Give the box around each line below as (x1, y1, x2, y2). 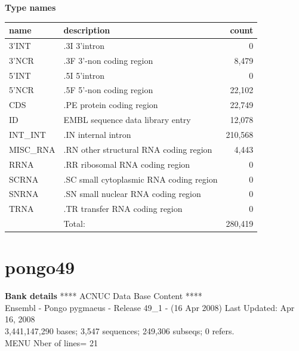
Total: (63, 217, 85, 230)
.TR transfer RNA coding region (63, 202, 183, 215)
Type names (5, 1, 56, 13)
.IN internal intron (63, 128, 131, 140)
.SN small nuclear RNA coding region (63, 187, 201, 200)
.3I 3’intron (63, 39, 105, 51)
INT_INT (9, 128, 46, 140)
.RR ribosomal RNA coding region (63, 158, 190, 170)
